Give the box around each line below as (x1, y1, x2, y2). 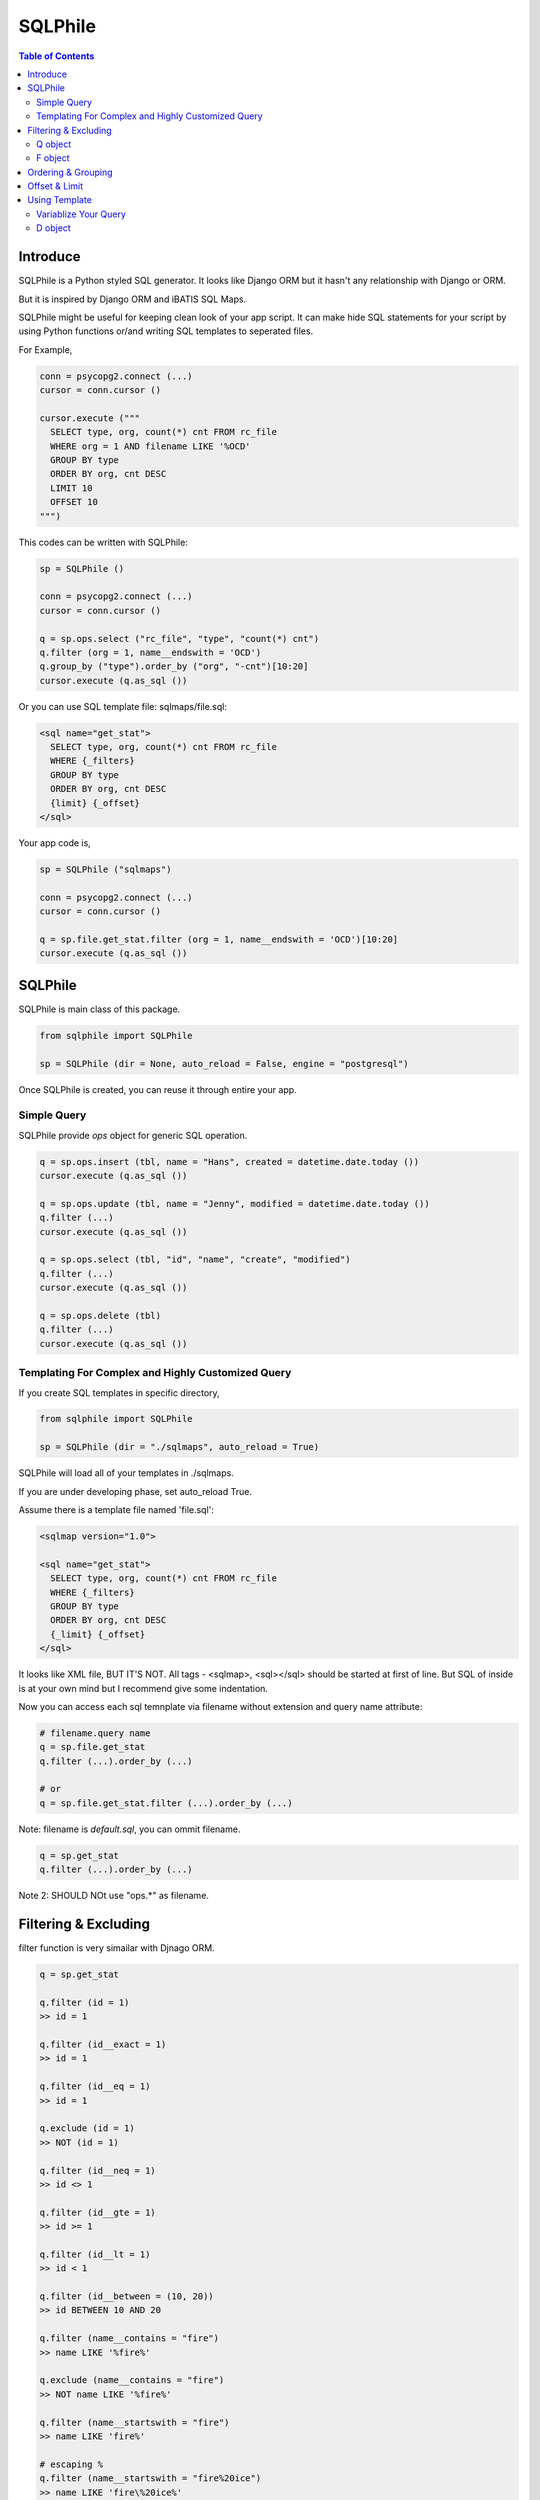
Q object (36, 138, 72, 150)
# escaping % (39, 2458, 104, 2470)
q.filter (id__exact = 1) (39, 2039, 167, 2050)
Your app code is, (18, 836, 92, 849)
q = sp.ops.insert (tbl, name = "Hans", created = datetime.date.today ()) (39, 1156, 420, 1167)
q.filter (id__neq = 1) (39, 2165, 157, 2176)
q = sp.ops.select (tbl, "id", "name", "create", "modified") (39, 1254, 351, 1265)
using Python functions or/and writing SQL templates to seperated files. (18, 325, 314, 337)
